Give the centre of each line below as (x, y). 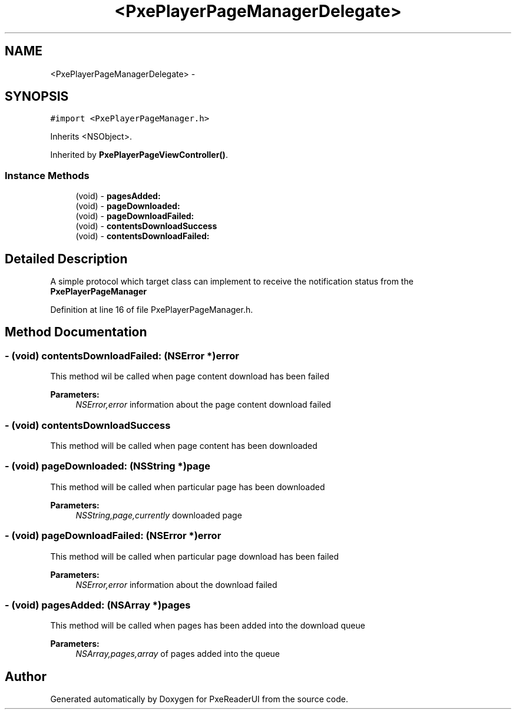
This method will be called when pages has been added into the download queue (208, 626)
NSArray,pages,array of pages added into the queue (178, 654)
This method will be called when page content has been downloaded (184, 446)
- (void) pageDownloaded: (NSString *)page (107, 466)
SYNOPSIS (37, 97)
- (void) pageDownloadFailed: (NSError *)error (113, 536)
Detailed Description (66, 259)
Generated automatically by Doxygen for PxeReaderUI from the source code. (199, 699)
